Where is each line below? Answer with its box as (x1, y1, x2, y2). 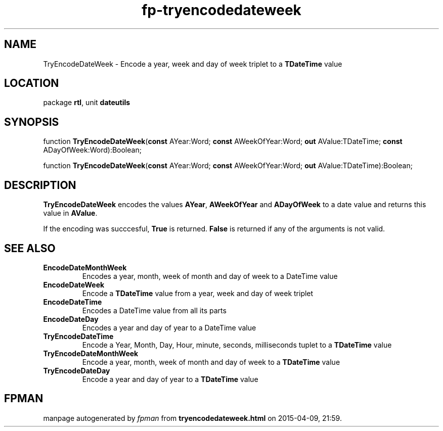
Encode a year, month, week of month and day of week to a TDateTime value (82, 357, 340, 366)
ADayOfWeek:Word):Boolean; (43, 146, 142, 155)
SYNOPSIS (4, 115, 59, 128)
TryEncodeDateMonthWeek (43, 349, 139, 358)
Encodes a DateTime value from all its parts (82, 306, 227, 315)
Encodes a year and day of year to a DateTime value (82, 323, 256, 332)
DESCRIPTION (4, 178, 76, 191)
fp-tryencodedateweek (142, 2, 301, 19)
